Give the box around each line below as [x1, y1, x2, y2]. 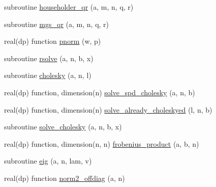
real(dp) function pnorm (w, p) [4, 36, 101, 46]
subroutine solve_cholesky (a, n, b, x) [4, 121, 122, 132]
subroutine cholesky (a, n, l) [4, 70, 91, 81]
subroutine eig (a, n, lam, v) [4, 155, 92, 166]
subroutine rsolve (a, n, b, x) [4, 52, 94, 63]
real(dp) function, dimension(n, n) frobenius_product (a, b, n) [4, 138, 199, 149]
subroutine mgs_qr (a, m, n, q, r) [4, 18, 109, 29]
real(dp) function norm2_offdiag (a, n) [4, 172, 125, 183]
